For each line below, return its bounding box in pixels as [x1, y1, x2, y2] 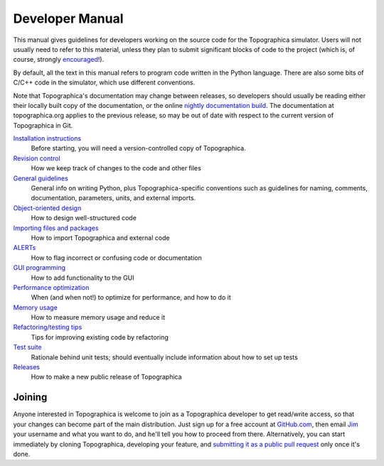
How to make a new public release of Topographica [31, 373, 182, 381]
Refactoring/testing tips [13, 323, 82, 332]
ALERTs [13, 244, 36, 252]
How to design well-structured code [31, 214, 137, 222]
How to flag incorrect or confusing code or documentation [31, 253, 202, 262]
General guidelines [13, 174, 69, 183]
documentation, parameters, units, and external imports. [31, 194, 196, 202]
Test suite [13, 343, 42, 352]
